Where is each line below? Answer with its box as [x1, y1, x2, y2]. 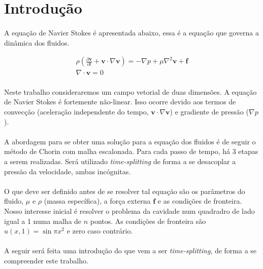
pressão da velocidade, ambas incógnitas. [4, 166, 131, 176]
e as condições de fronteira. [157, 196, 242, 206]
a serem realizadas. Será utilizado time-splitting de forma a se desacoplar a [4, 156, 236, 166]
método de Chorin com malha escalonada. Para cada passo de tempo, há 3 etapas [4, 146, 258, 157]
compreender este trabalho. [4, 255, 88, 265]
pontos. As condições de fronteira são [90, 215, 206, 226]
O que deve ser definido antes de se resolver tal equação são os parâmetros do [4, 185, 245, 196]
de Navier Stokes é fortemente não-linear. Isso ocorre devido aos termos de [4, 96, 236, 107]
